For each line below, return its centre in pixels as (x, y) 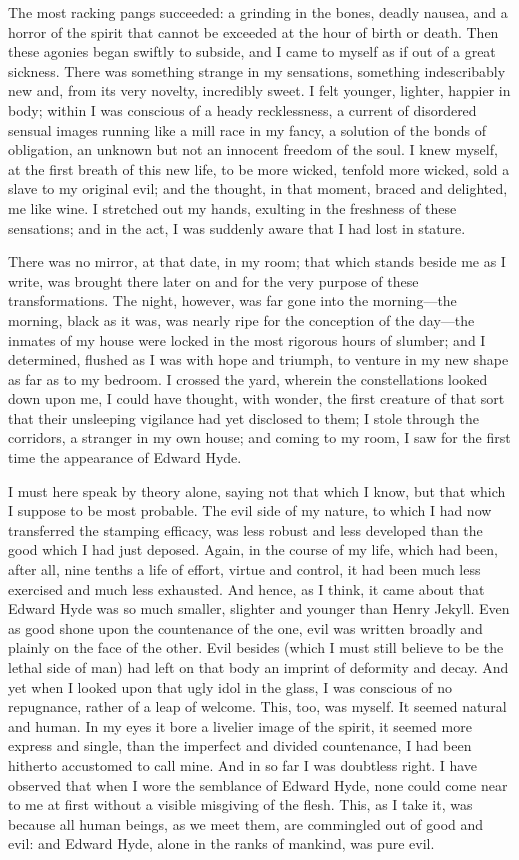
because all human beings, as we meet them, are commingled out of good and (246, 823)
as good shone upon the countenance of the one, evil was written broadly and (245, 627)
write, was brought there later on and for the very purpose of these (213, 280)
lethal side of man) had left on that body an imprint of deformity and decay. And (258, 667)
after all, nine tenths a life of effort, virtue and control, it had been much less (244, 569)
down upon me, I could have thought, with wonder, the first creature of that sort (256, 398)
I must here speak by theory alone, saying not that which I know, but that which (257, 490)
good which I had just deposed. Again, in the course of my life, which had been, (253, 549)
